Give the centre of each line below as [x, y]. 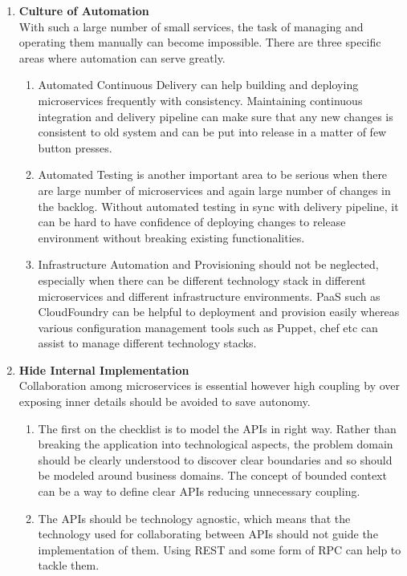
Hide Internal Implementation [104, 369]
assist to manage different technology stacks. [147, 343]
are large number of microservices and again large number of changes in [214, 190]
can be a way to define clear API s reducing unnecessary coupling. [199, 491]
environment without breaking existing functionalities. [171, 237]
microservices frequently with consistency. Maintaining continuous [200, 100]
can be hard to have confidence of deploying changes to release [192, 222]
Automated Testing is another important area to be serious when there [213, 174]
